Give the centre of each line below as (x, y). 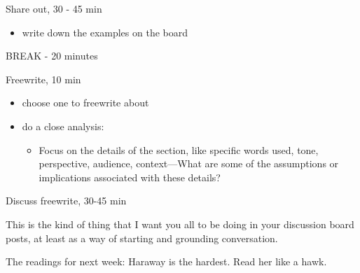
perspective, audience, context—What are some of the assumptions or (189, 163)
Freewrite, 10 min (43, 79)
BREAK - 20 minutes (52, 56)
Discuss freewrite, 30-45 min (66, 201)
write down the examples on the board (105, 32)
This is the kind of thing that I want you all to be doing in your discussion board (180, 224)
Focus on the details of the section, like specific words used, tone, (179, 149)
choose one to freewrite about (85, 103)
